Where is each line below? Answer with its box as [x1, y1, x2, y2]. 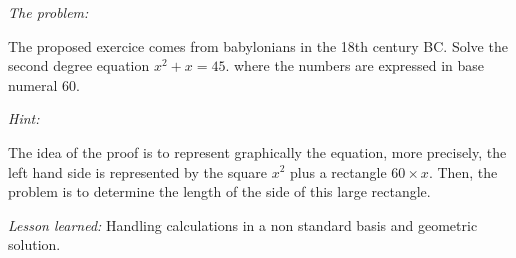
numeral [8, 74, 58, 95]
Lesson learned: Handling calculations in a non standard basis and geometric [8, 214, 478, 235]
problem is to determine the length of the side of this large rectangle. [8, 181, 431, 202]
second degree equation [8, 55, 150, 76]
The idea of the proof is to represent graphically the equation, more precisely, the [8, 141, 507, 162]
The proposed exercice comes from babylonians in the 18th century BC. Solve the [8, 35, 508, 56]
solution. [8, 234, 61, 255]
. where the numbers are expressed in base [225, 55, 485, 76]
